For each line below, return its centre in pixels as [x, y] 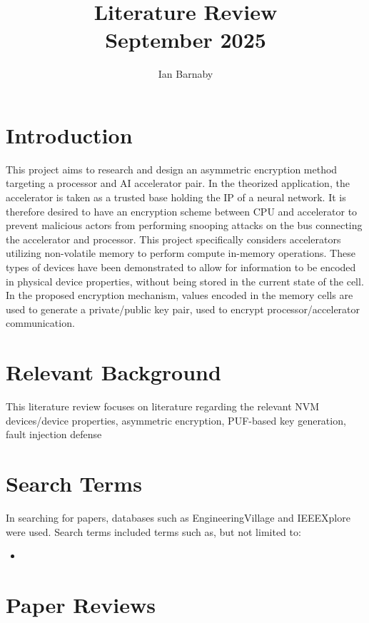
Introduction [69, 135]
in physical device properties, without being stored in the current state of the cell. [185, 281]
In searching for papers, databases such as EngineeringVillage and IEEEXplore [178, 517]
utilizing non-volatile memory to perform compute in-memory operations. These [181, 253]
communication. [40, 323]
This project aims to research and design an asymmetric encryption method [172, 169]
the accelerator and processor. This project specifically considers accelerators [173, 239]
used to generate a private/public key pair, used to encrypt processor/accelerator [183, 309]
